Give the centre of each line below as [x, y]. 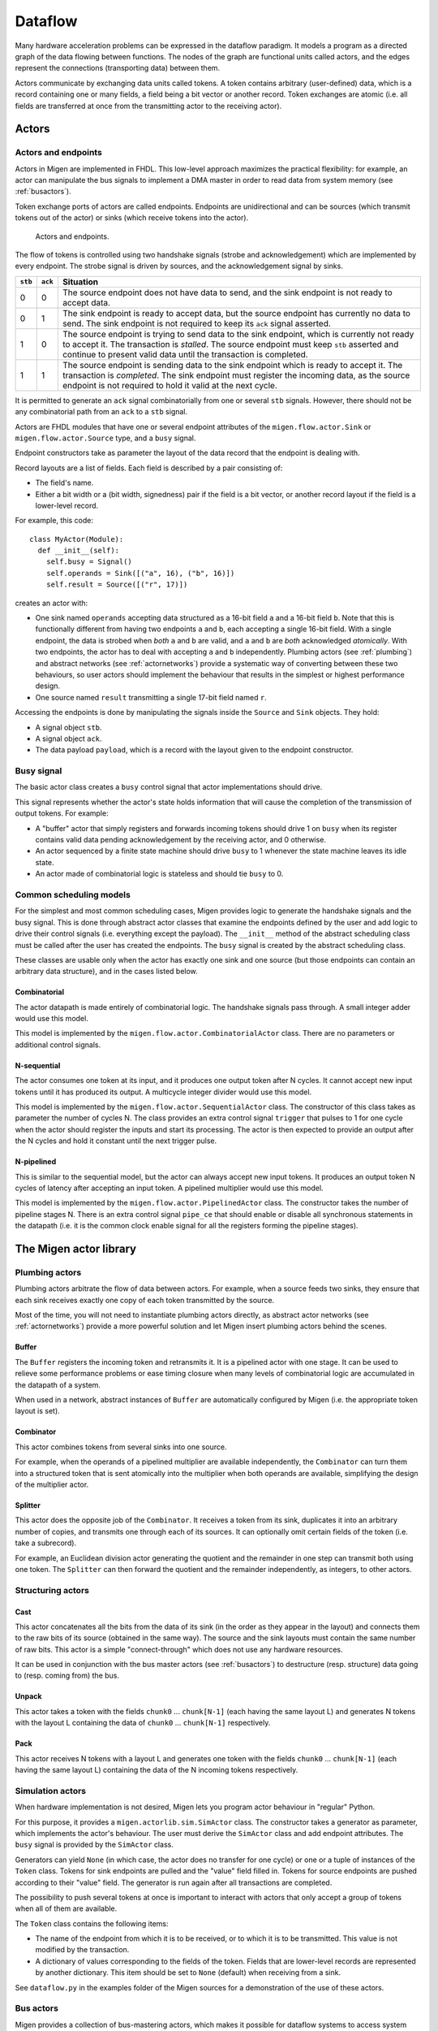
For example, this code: [54, 521]
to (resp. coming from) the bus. [67, 1676]
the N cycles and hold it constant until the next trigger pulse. [116, 1141]
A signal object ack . [69, 738]
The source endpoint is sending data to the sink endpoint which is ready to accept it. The [232, 365]
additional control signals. [58, 1045]
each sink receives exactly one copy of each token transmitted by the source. [145, 1300]
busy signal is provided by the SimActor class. [94, 1845]
